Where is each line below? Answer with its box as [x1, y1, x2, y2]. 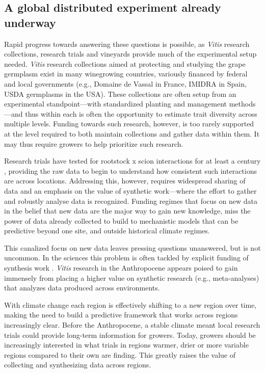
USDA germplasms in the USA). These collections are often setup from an [4, 88, 236, 99]
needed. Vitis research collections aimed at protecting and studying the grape [4, 58, 246, 69]
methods [229, 98, 256, 109]
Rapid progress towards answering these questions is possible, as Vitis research [4, 38, 250, 49]
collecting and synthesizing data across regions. [4, 359, 151, 370]
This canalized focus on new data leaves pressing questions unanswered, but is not [4, 242, 261, 253]
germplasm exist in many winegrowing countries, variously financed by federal [4, 68, 248, 79]
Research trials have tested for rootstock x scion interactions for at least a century [4, 155, 261, 166]
